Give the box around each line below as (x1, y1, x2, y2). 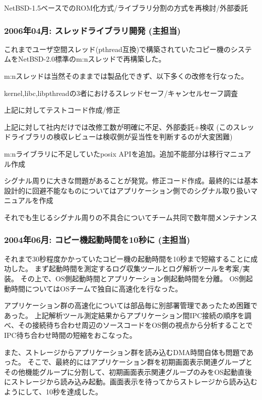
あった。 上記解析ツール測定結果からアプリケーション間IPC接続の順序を (4, 310, 245, 320)
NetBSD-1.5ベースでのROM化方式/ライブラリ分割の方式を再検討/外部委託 (4, 3, 248, 13)
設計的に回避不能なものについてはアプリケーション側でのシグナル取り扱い (4, 185, 251, 195)
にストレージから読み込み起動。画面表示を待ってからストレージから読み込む (4, 376, 257, 387)
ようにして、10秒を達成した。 (4, 386, 102, 396)
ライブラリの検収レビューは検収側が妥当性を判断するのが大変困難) (11, 131, 233, 142)
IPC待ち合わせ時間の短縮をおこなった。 (4, 329, 137, 340)
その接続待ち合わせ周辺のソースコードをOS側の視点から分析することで (18, 320, 253, 330)
